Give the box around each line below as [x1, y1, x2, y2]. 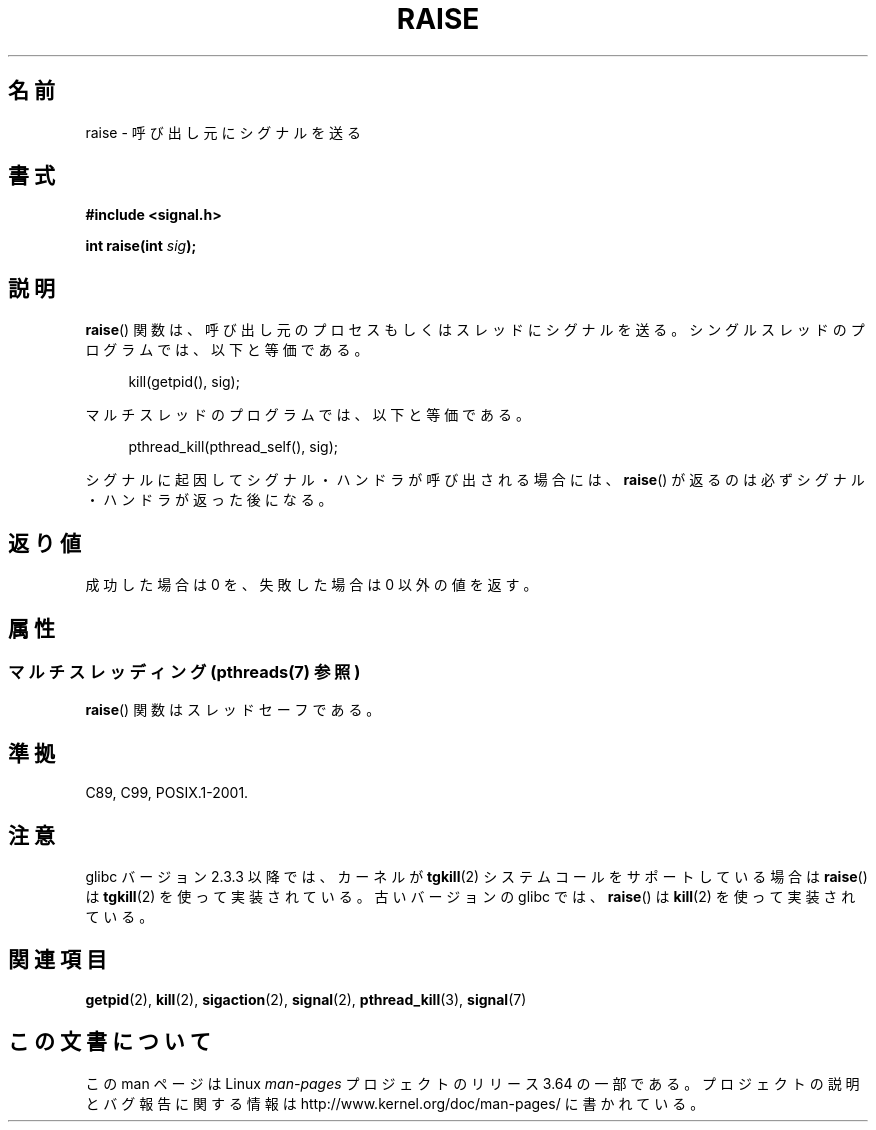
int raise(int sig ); [85, 237, 197, 255]
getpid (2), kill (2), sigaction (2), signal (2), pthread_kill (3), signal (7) [85, 990, 527, 1008]
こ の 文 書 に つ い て [8, 1029, 211, 1055]
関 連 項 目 [8, 947, 107, 973]
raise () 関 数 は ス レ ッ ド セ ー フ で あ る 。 [85, 701, 381, 719]
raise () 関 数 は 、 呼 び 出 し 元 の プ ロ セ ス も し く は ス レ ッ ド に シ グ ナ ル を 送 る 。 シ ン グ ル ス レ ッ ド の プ [85, 321, 865, 339]
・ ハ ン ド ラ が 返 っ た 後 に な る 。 [85, 491, 333, 509]
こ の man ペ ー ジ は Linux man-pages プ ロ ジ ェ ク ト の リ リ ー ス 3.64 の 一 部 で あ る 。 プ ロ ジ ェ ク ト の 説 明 [85, 1074, 860, 1092]
